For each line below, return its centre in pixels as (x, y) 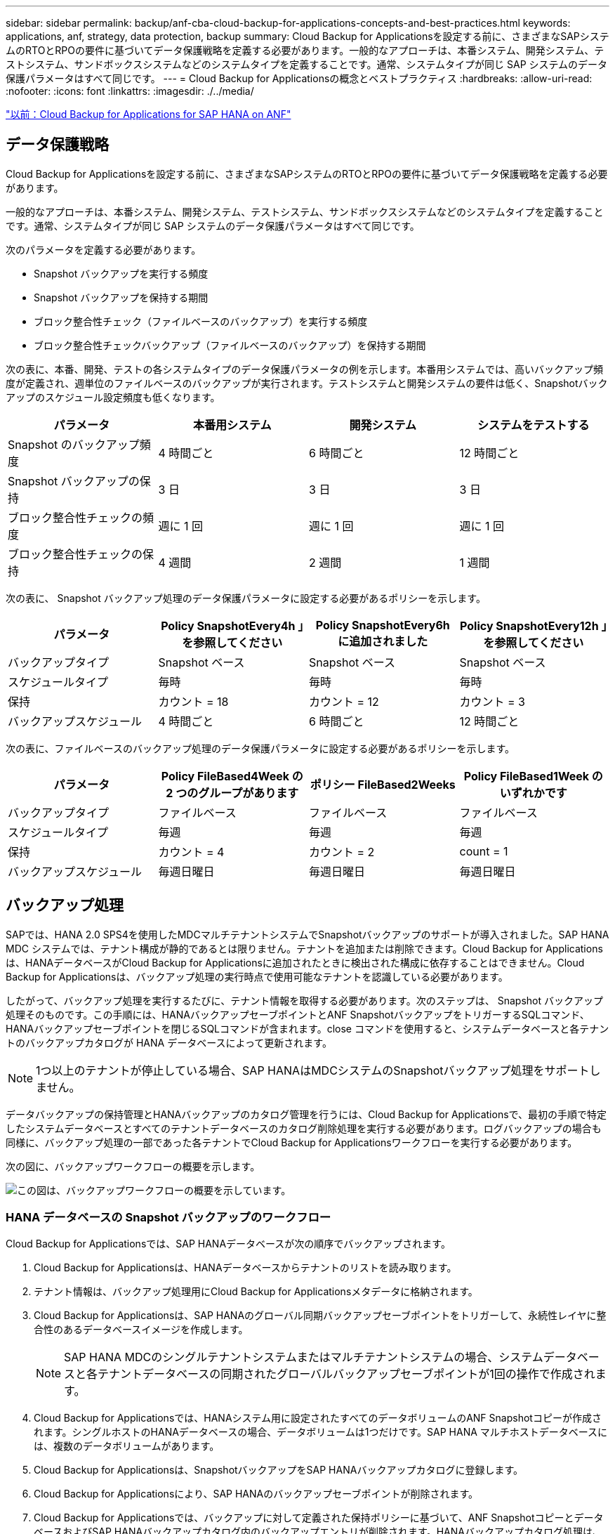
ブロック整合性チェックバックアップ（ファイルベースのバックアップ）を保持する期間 (230, 345)
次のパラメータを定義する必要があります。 (104, 249)
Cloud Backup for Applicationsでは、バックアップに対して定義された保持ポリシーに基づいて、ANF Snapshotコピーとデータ (319, 1518)
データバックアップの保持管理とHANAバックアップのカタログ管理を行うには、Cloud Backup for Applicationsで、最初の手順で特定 (306, 1114)
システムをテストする (533, 425)
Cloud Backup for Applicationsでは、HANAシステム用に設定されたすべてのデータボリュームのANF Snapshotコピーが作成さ (318, 1418)
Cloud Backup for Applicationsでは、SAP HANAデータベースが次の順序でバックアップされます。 (228, 1244)
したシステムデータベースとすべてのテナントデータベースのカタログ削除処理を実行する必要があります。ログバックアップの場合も (304, 1128)
